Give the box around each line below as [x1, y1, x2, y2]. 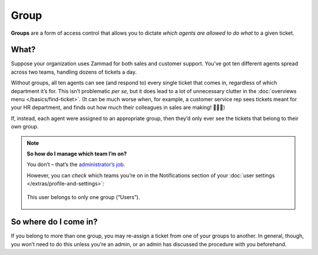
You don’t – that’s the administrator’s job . [26, 161, 125, 168]
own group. [11, 123, 39, 130]
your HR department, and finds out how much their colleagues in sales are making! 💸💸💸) [11, 104, 226, 111]
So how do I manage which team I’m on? [26, 150, 127, 157]
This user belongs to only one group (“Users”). [26, 193, 141, 200]
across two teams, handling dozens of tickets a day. [11, 68, 137, 75]
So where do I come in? [11, 217, 98, 227]
